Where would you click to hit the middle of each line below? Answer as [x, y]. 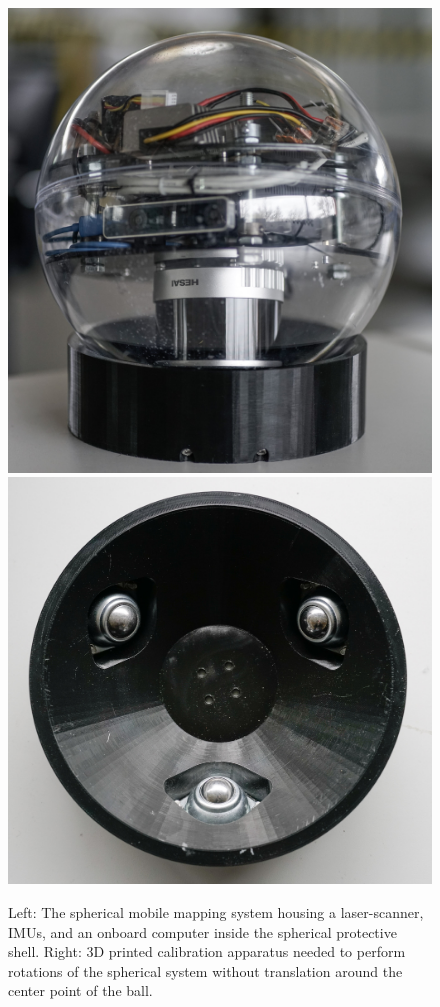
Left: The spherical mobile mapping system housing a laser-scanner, [216, 912]
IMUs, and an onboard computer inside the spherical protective [202, 931]
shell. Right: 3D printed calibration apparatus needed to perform [207, 951]
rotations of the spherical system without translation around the [205, 970]
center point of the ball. [80, 990]
